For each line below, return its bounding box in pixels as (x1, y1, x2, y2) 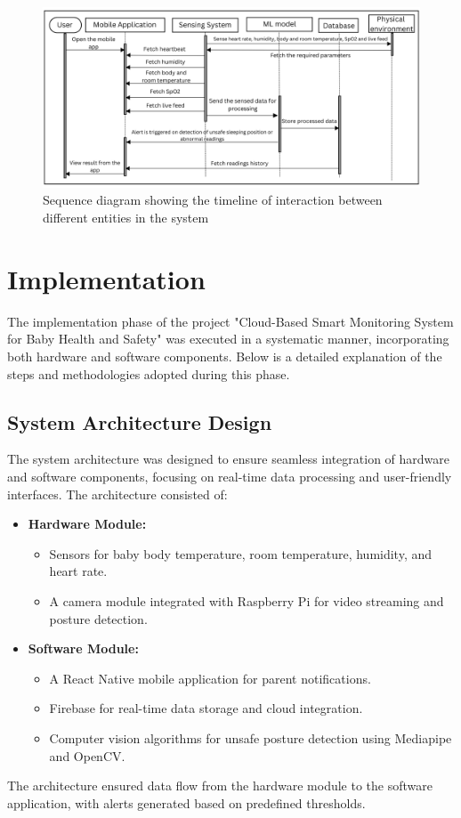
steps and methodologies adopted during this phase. (7, 364, 290, 383)
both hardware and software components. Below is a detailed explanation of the (7, 346, 442, 365)
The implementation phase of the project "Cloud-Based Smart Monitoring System (7, 312, 454, 330)
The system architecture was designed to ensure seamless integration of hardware (7, 449, 449, 468)
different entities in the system (43, 208, 209, 227)
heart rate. (49, 562, 108, 580)
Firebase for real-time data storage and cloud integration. (49, 699, 363, 717)
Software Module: (28, 639, 139, 658)
